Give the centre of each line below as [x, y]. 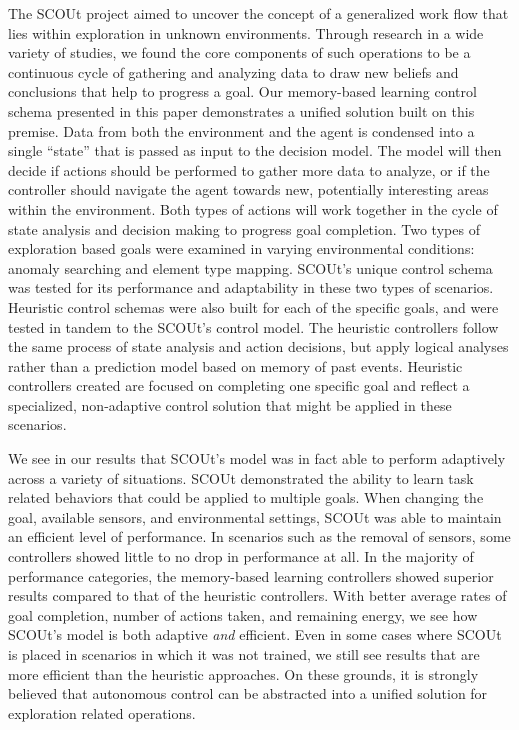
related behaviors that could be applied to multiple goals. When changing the [246, 497]
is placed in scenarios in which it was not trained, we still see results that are [244, 654]
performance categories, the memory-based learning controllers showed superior [251, 575]
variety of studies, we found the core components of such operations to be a [239, 52]
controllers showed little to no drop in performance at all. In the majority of [241, 556]
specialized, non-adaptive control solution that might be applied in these [230, 404]
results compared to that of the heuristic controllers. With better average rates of [257, 595]
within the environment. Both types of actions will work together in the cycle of [253, 208]
